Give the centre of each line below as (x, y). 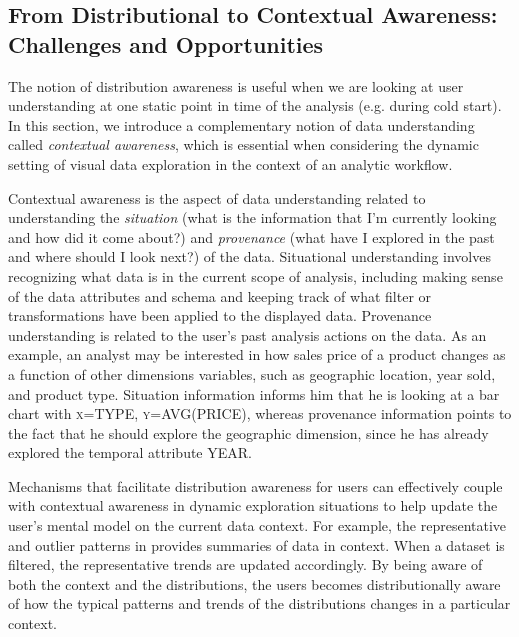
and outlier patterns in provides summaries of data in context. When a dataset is (256, 544)
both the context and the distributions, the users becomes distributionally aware (254, 583)
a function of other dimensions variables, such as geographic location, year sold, (252, 373)
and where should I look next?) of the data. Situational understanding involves (249, 256)
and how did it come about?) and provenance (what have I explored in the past (251, 236)
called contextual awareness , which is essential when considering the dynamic (243, 144)
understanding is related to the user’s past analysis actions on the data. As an (247, 334)
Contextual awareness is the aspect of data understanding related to (217, 197)
